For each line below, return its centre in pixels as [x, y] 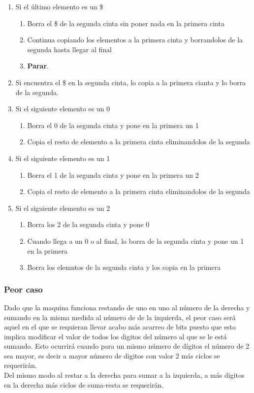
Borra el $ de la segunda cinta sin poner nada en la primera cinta [126, 23]
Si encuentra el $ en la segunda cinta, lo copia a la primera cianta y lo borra [131, 82]
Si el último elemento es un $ [59, 6]
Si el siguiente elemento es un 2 [63, 208]
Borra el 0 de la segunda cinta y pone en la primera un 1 [113, 125]
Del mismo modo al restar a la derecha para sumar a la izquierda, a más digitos [124, 375]
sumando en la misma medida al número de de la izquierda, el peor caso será [120, 317]
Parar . [38, 66]
